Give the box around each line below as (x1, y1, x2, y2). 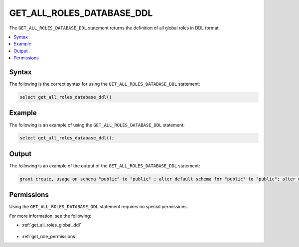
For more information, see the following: (9, 213, 92, 219)
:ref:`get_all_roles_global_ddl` (21, 222, 82, 228)
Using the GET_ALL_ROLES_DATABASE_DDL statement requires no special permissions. (9, 204, 188, 210)
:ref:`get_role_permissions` (21, 233, 77, 239)
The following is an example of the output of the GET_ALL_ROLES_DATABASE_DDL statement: (9, 162, 200, 169)
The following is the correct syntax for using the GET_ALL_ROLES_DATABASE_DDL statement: (9, 81, 200, 87)
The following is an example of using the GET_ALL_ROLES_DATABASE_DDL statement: (9, 122, 185, 128)
